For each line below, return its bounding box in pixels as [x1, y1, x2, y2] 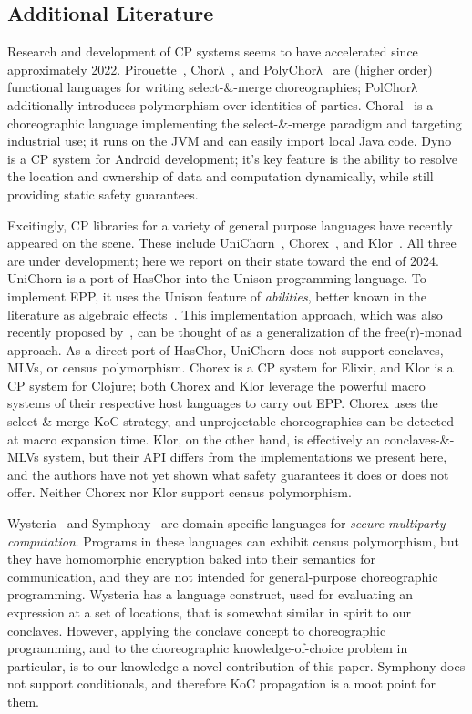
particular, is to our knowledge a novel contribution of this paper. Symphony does [7, 656, 466, 675]
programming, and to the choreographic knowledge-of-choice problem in [7, 638, 408, 658]
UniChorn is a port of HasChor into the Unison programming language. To [7, 269, 426, 288]
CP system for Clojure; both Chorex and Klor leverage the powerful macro [7, 375, 426, 394]
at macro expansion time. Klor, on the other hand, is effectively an [7, 429, 380, 448]
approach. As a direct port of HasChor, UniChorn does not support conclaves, [7, 340, 444, 359]
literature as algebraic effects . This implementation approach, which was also [7, 304, 443, 323]
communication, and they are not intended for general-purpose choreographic [7, 566, 438, 586]
